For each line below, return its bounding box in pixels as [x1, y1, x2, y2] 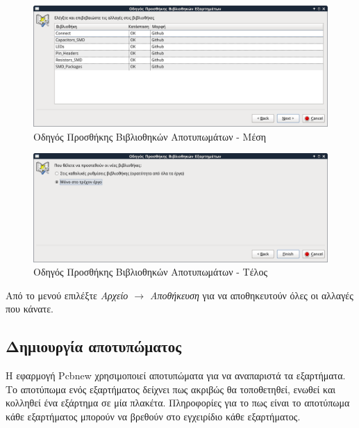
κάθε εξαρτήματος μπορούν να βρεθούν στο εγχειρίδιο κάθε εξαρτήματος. [6, 409, 301, 423]
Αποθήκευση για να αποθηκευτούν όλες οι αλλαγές [150, 287, 353, 302]
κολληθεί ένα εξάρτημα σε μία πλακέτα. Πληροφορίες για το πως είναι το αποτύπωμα [6, 395, 350, 410]
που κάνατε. [6, 301, 53, 316]
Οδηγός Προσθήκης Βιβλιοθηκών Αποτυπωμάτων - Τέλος [33, 264, 267, 279]
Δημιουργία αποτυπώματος [6, 335, 182, 357]
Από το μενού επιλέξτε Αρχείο [6, 287, 128, 302]
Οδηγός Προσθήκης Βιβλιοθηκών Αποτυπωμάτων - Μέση [33, 129, 267, 143]
